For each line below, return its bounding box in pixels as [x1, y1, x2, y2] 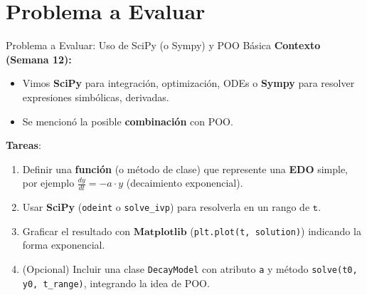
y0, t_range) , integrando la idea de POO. [22, 275, 210, 290]
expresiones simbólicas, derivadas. [22, 89, 169, 104]
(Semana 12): [6, 51, 72, 66]
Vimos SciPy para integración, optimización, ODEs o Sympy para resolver [22, 76, 355, 90]
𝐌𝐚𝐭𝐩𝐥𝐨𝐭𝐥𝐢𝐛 [133, 227, 187, 237]
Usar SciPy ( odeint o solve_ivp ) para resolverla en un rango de [22, 200, 310, 214]
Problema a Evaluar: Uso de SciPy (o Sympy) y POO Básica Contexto [6, 38, 321, 53]
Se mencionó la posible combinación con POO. [22, 113, 233, 128]
